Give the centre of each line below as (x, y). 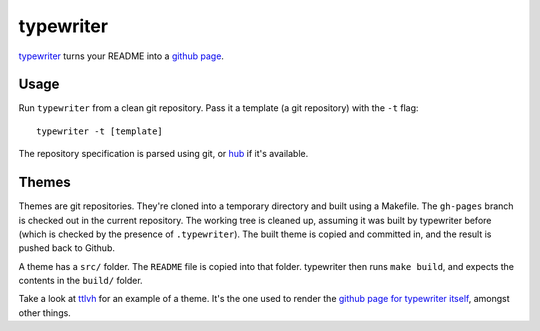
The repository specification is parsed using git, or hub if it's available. (163, 154)
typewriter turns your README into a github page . (121, 56)
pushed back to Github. (66, 248)
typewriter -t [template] (100, 131)
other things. (45, 312)
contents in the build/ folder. (81, 281)
